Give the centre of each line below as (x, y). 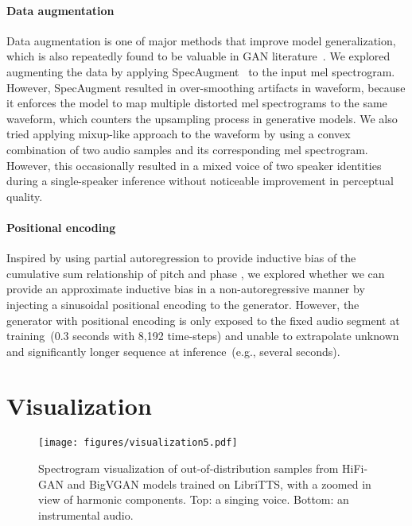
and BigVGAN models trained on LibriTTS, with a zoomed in (219, 483)
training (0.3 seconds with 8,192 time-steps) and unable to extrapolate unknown (203, 336)
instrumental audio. (86, 514)
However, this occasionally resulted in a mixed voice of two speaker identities (194, 165)
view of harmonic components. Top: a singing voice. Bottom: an (194, 499)
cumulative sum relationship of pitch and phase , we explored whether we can (196, 273)
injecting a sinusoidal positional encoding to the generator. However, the (183, 304)
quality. (25, 196)
